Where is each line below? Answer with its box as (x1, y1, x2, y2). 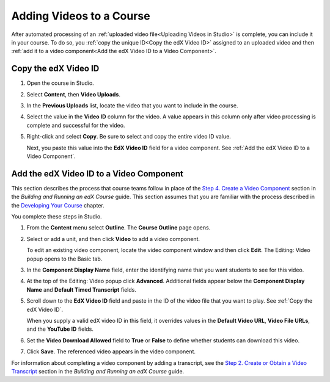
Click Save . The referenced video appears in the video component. (26, 348, 196, 355)
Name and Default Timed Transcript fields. (26, 286, 137, 293)
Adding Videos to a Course (11, 9, 150, 23)
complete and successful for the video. (26, 121, 125, 129)
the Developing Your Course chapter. (11, 201, 105, 209)
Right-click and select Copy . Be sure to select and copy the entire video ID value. (26, 133, 232, 140)
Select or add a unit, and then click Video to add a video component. (26, 235, 200, 242)
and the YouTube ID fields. (26, 325, 94, 333)
